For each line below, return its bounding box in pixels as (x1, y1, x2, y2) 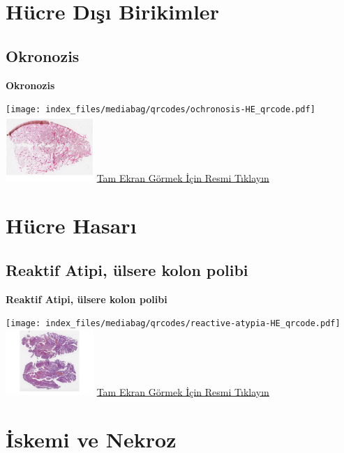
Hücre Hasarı (6, 211, 137, 240)
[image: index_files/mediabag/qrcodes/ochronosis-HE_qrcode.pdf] (6, 105, 315, 115)
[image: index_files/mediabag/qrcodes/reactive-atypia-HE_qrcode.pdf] (6, 318, 341, 329)
